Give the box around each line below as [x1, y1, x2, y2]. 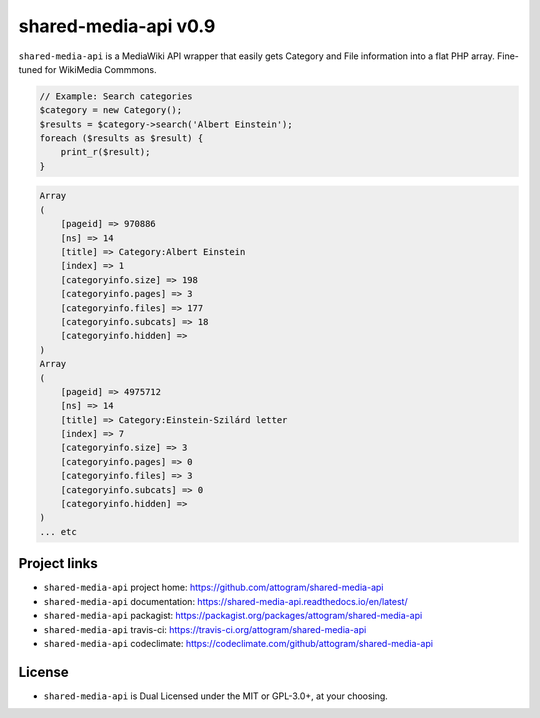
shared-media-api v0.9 [18, 15, 216, 37]
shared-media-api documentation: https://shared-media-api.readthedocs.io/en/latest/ [43, 595, 409, 607]
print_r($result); [60, 146, 151, 158]
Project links [18, 555, 99, 572]
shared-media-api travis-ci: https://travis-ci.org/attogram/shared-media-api [43, 623, 367, 635]
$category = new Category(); [39, 105, 183, 116]
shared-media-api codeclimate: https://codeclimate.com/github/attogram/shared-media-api [43, 637, 434, 649]
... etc [39, 526, 77, 537]
